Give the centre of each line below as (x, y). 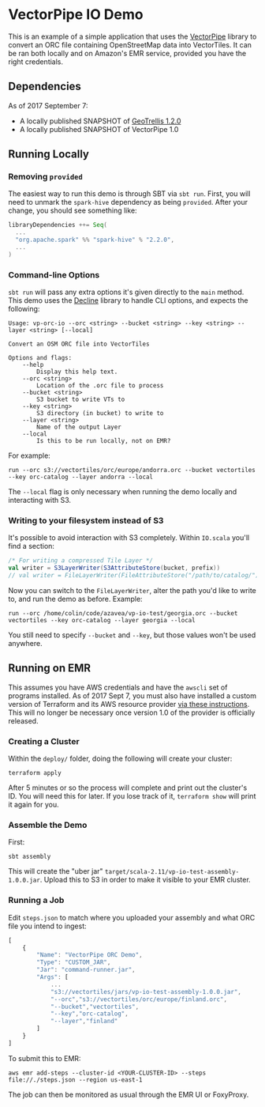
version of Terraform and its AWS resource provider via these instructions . (129, 704)
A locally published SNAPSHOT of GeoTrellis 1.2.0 (100, 121)
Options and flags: (40, 358)
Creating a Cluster (44, 741)
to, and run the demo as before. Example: (76, 599)
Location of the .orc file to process (100, 386)
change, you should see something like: (73, 210)
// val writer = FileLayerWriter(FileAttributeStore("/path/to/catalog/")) (135, 576)
